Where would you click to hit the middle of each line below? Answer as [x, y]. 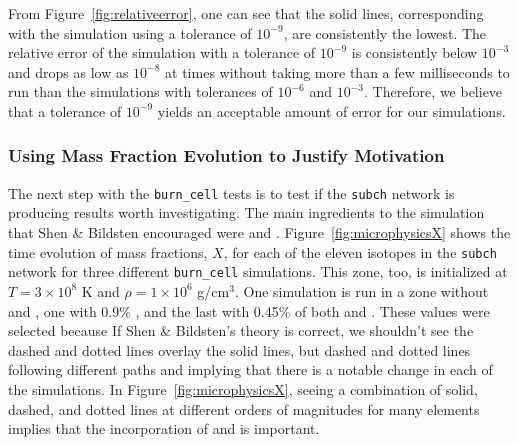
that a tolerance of [65, 110]
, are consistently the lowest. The [385, 32]
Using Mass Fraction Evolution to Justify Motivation [226, 155]
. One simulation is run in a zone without [361, 290]
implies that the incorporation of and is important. [164, 428]
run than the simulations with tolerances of [140, 91]
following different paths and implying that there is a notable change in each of [250, 369]
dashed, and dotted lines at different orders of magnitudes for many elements [244, 408]
